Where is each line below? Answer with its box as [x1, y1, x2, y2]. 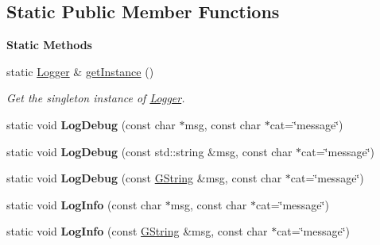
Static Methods [6, 36, 92, 53]
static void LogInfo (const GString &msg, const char [6, 223, 268, 239]
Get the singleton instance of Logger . [6, 90, 185, 106]
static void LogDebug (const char [6, 116, 176, 132]
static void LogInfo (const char [6, 196, 162, 212]
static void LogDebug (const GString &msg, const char [6, 170, 282, 186]
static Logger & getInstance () [6, 63, 154, 79]
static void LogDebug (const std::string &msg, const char [6, 143, 293, 159]
